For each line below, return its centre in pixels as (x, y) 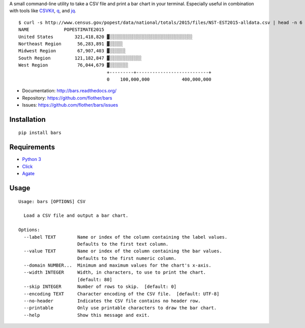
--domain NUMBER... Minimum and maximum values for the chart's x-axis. (117, 266)
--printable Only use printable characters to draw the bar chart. (120, 308)
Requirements (32, 147)
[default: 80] (95, 280)
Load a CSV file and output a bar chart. (76, 216)
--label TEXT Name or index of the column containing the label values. (126, 237)
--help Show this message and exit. (87, 315)
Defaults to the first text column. (123, 244)
